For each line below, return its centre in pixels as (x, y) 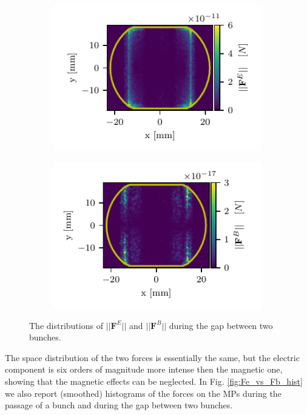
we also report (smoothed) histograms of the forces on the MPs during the (143, 393)
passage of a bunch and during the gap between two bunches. (119, 405)
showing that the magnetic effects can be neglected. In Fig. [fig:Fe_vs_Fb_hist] (154, 381)
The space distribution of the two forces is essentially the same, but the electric (152, 357)
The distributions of (66, 325)
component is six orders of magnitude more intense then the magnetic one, (144, 369)
